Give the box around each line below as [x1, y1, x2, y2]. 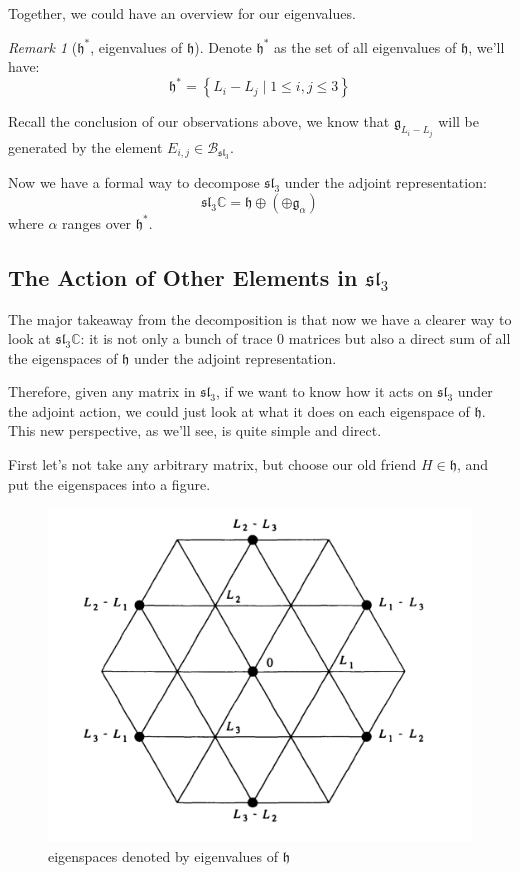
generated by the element [8, 136, 163, 157]
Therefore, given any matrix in [8, 381, 196, 402]
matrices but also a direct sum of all [288, 328, 511, 349]
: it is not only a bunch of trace [80, 328, 273, 349]
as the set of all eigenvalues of [274, 36, 457, 57]
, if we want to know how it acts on [216, 381, 433, 402]
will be [438, 111, 480, 132]
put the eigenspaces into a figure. [8, 473, 211, 494]
